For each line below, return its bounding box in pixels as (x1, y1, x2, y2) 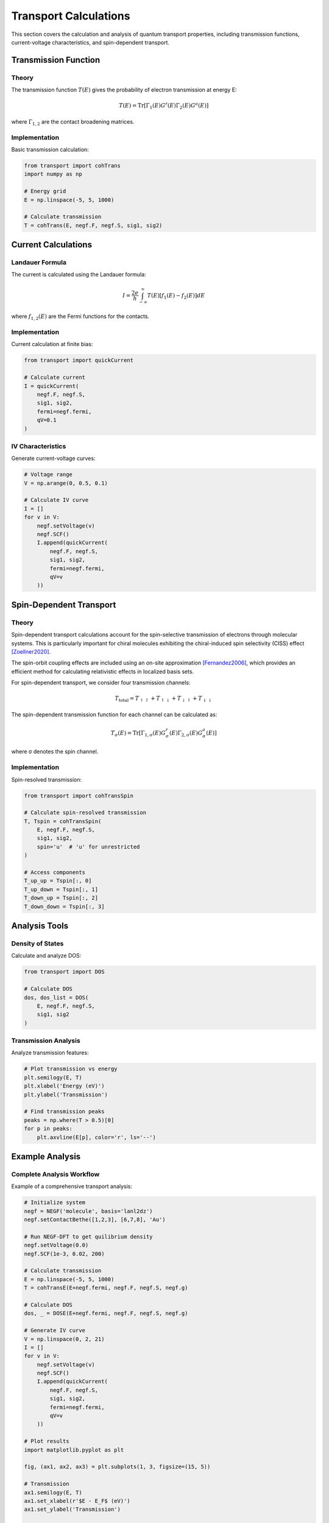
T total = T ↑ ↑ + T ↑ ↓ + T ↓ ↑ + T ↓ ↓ (115, 695, 213, 704)
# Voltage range (24, 471, 73, 478)
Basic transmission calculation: (11, 146, 90, 153)
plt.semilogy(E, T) (24, 1074, 82, 1081)
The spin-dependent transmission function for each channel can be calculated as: (11, 710, 218, 718)
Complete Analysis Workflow (11, 1170, 100, 1178)
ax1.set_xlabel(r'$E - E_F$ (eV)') (24, 1497, 130, 1504)
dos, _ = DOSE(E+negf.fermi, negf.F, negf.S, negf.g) (24, 1310, 188, 1317)
